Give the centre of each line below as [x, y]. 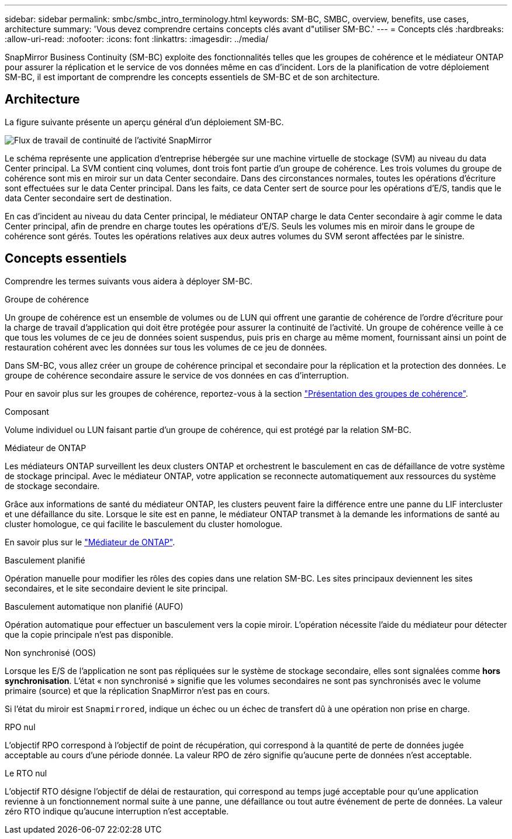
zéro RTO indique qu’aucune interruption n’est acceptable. [117, 811]
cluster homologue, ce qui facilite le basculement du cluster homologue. [144, 524]
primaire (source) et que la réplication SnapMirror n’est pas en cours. [137, 690]
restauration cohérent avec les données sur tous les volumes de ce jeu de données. [166, 347]
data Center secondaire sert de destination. [88, 198]
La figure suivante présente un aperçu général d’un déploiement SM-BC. [144, 122]
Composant [27, 411]
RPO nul [20, 727]
